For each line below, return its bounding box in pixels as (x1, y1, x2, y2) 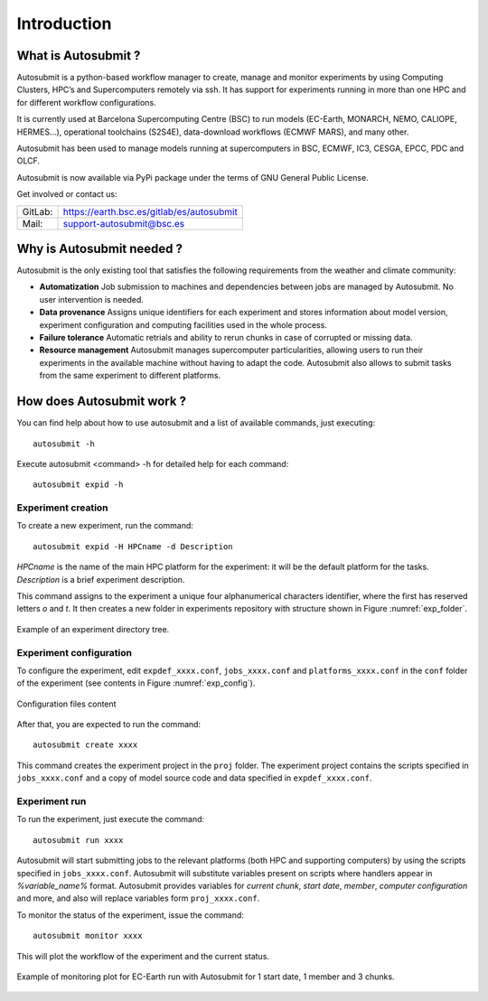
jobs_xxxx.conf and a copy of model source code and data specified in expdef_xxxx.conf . (16, 772, 372, 783)
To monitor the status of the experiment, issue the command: (16, 909, 244, 921)
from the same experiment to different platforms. (39, 370, 221, 381)
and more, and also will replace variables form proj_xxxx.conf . (16, 893, 260, 903)
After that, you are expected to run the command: (16, 719, 202, 730)
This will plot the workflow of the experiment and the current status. (16, 950, 270, 961)
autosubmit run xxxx (33, 835, 124, 845)
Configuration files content (16, 698, 117, 709)
